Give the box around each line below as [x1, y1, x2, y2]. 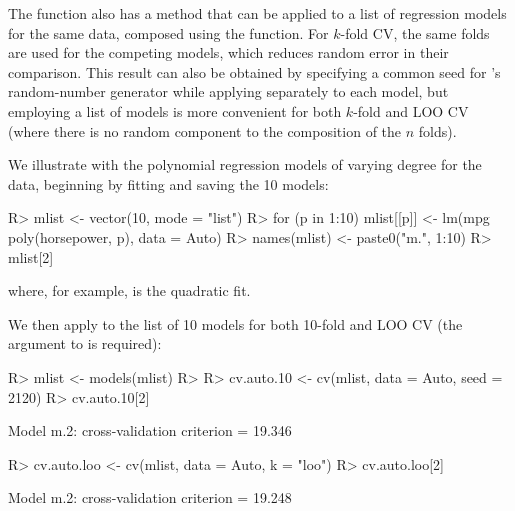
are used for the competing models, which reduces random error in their [8, 42, 449, 63]
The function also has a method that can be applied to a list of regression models [8, 3, 507, 23]
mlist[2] [8, 246, 54, 267]
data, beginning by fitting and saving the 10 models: [8, 173, 329, 194]
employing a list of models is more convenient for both [8, 100, 342, 121]
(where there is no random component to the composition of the [8, 120, 402, 141]
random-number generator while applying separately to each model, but [8, 81, 449, 102]
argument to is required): [8, 333, 162, 354]
